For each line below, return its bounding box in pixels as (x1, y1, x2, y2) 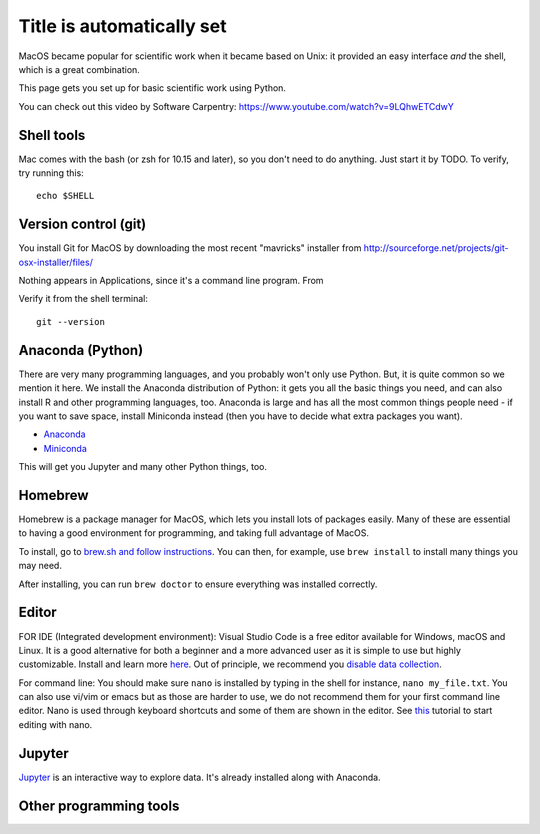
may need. (18, 560, 62, 572)
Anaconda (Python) (18, 341, 144, 359)
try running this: (18, 167, 84, 179)
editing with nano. (18, 718, 93, 730)
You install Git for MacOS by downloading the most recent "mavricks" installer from (18, 242, 362, 254)
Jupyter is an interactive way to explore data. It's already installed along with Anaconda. (18, 771, 381, 783)
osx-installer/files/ (18, 256, 94, 268)
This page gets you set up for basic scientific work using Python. (18, 82, 287, 94)
